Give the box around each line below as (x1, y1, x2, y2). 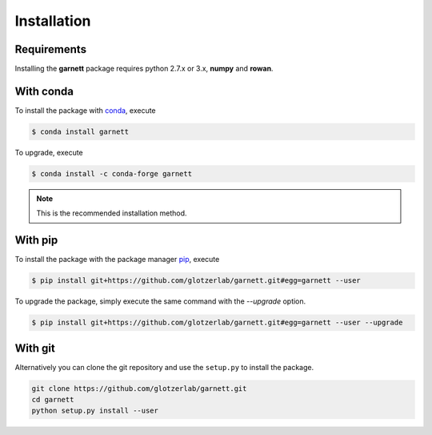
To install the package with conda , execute (14, 105, 156, 115)
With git (14, 341, 55, 355)
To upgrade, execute (14, 147, 83, 157)
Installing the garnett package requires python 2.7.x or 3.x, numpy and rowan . (14, 64, 274, 74)
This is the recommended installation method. (36, 208, 187, 218)
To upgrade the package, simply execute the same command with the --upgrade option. (14, 296, 306, 306)
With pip (14, 233, 58, 248)
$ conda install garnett (31, 127, 130, 136)
